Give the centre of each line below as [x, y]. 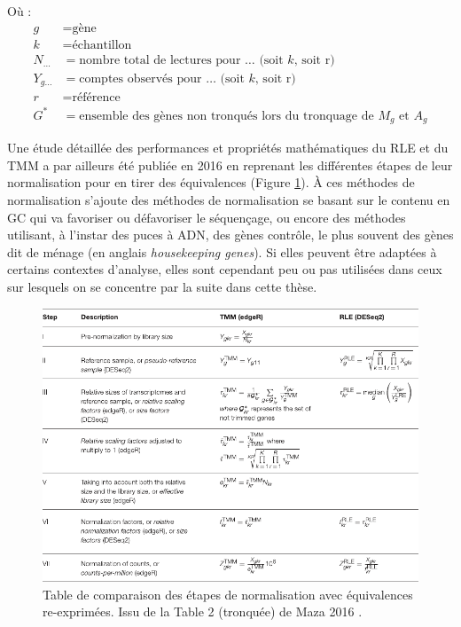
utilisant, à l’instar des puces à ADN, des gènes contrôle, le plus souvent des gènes [230, 235]
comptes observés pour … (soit [162, 78]
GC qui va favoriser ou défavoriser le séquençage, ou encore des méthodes [207, 217]
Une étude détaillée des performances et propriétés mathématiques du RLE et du [228, 148]
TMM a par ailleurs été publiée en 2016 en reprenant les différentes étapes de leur [230, 165]
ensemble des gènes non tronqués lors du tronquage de [227, 116]
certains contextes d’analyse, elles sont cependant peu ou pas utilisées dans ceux [225, 269]
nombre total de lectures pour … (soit [181, 60]
